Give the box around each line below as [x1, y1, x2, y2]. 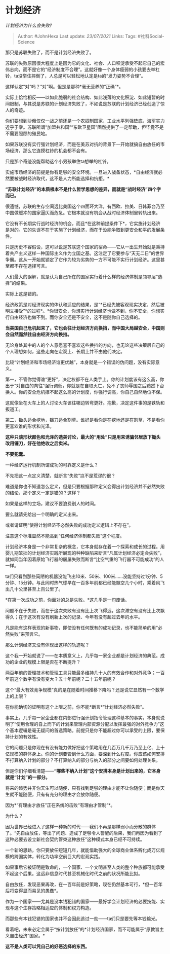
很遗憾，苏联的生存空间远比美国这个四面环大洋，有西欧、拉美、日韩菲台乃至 [5, 203, 165, 209]
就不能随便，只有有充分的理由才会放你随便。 [9, 791, 103, 797]
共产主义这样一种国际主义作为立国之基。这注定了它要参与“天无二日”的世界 [9, 250, 164, 256]
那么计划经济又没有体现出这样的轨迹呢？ [5, 642, 90, 648]
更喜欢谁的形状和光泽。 [5, 423, 54, 429]
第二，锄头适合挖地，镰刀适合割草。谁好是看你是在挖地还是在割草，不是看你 [5, 417, 165, 423]
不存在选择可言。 [14, 263, 50, 269]
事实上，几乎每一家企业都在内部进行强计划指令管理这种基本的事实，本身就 [5, 714, 160, 720]
